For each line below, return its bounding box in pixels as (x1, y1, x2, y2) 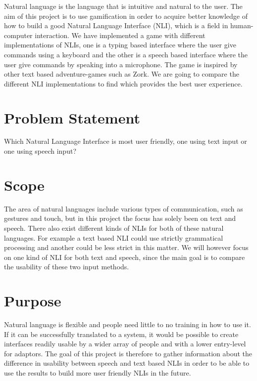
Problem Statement (4, 107, 140, 127)
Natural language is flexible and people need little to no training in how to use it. (4, 319, 251, 330)
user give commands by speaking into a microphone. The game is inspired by (4, 59, 238, 69)
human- (230, 20, 254, 31)
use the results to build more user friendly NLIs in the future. (4, 368, 191, 378)
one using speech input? (4, 146, 76, 156)
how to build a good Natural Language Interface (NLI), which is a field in (4, 20, 228, 31)
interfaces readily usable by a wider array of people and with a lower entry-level (4, 339, 246, 349)
